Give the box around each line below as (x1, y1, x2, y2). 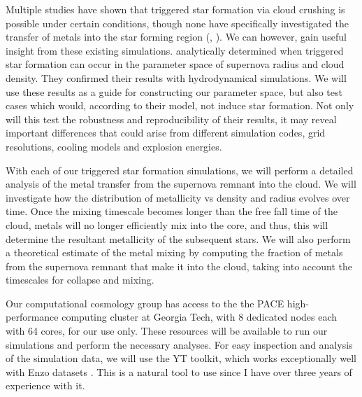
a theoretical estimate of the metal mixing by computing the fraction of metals (6, 245, 343, 260)
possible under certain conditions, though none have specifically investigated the (6, 15, 349, 30)
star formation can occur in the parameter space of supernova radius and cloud (6, 57, 345, 71)
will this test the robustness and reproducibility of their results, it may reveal (6, 111, 337, 126)
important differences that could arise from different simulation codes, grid (6, 125, 326, 140)
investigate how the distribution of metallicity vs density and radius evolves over (6, 190, 350, 204)
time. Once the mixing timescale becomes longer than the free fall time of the (6, 204, 338, 218)
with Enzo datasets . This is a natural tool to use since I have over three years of (6, 364, 352, 379)
